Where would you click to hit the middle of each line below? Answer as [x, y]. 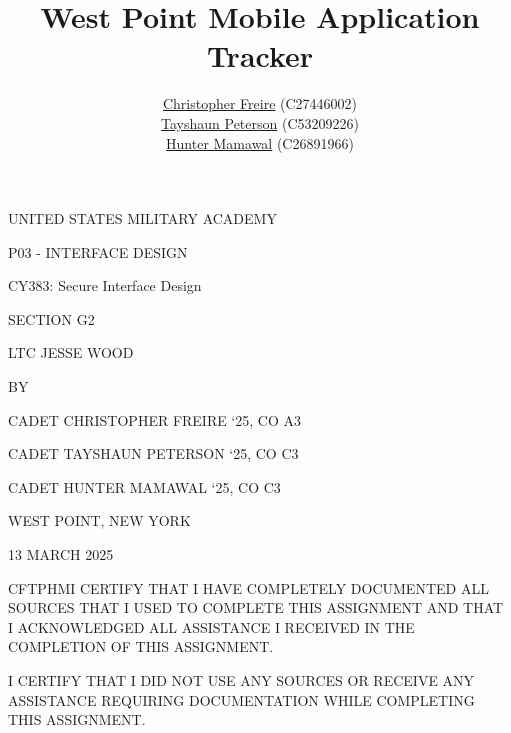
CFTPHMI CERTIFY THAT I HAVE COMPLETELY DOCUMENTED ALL [248, 587]
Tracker [260, 55]
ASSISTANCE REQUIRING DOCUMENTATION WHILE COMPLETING [241, 699]
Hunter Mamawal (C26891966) [260, 142]
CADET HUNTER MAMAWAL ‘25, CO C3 [144, 486]
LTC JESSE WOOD [71, 352]
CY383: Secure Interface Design [105, 285]
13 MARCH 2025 [61, 554]
